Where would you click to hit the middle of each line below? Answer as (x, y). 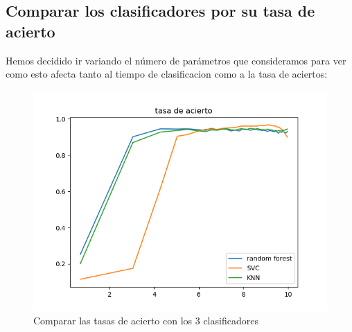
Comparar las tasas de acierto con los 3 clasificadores (146, 321)
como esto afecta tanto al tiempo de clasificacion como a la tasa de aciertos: (167, 74)
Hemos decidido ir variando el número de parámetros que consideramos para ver (176, 60)
